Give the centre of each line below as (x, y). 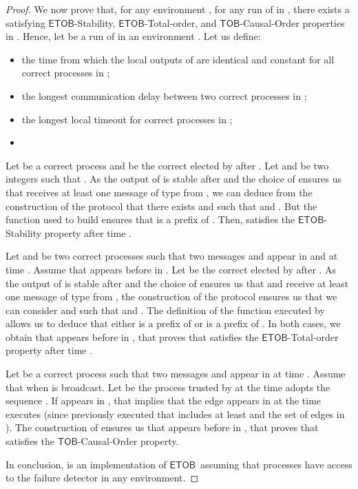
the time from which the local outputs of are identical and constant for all (178, 59)
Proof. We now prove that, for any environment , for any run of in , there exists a (178, 9)
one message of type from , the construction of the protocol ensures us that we (171, 296)
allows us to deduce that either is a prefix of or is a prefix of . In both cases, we (173, 323)
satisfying (25, 22)
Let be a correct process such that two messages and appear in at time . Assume (176, 374)
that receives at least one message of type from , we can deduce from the (159, 192)
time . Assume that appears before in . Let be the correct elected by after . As (171, 269)
